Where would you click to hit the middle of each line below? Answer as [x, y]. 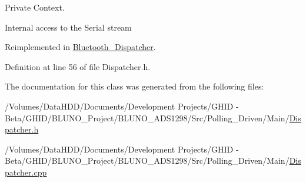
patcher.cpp [26, 172]
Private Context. [35, 7]
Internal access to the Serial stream [68, 27]
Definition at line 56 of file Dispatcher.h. [78, 66]
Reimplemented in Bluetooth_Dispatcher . [80, 47]
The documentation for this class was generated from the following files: [134, 86]
